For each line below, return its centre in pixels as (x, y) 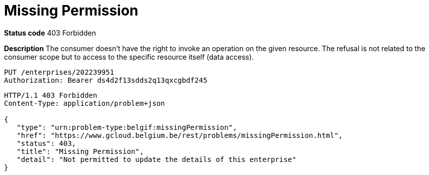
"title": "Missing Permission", (80, 151)
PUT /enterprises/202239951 (59, 72)
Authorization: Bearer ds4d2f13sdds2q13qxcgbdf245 (106, 80)
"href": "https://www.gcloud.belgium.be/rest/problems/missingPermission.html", (180, 135)
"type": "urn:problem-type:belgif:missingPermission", (127, 127)
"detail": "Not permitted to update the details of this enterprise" (156, 159)
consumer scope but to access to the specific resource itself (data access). (129, 57)
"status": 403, (46, 143)
